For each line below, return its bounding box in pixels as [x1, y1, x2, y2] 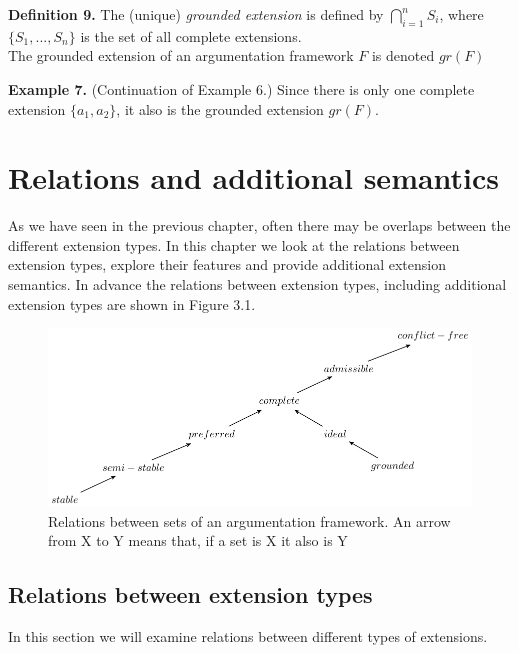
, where [439, 4, 484, 24]
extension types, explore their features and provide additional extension [8, 254, 447, 275]
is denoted [371, 45, 435, 66]
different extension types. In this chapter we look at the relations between [8, 234, 460, 255]
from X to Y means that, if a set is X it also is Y [48, 530, 348, 551]
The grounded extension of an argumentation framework [8, 45, 354, 66]
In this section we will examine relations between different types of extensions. [8, 625, 488, 646]
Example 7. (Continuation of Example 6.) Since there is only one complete [8, 78, 475, 99]
